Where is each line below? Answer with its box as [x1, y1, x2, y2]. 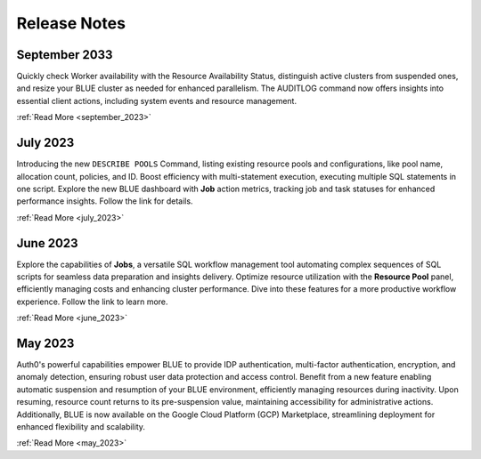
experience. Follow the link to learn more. [16, 296, 168, 307]
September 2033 [16, 47, 113, 62]
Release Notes [16, 13, 126, 33]
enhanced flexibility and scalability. [16, 422, 146, 432]
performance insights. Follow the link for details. [16, 196, 193, 206]
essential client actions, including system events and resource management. [16, 95, 298, 106]
